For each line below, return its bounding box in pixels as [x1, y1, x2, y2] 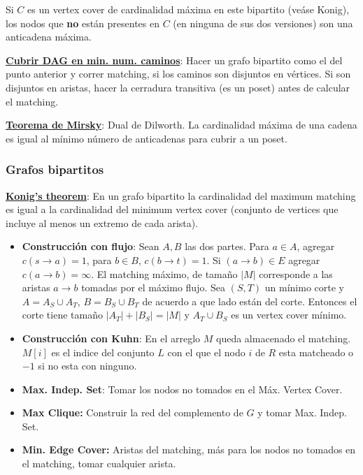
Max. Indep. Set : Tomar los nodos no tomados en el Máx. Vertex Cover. [22, 381, 343, 396]
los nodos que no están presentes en [6, 15, 160, 30]
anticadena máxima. [6, 29, 92, 44]
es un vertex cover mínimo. [231, 307, 347, 322]
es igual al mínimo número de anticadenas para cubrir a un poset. [6, 131, 287, 145]
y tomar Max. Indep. [257, 405, 347, 420]
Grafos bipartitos [6, 161, 104, 178]
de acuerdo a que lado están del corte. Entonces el [142, 293, 357, 308]
